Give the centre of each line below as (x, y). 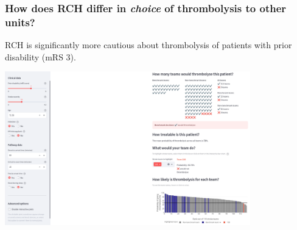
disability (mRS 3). (40, 56)
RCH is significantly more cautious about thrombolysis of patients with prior (148, 45)
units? (20, 22)
